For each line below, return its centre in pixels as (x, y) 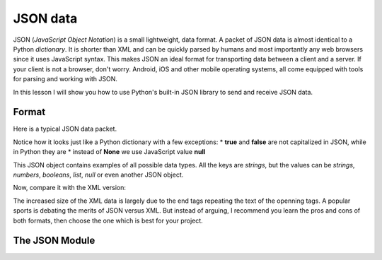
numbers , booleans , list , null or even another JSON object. (98, 175)
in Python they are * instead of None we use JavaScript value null (109, 152)
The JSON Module (54, 241)
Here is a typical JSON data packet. (65, 129)
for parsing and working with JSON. (65, 79)
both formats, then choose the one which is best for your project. (108, 220)
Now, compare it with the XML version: (70, 188)
